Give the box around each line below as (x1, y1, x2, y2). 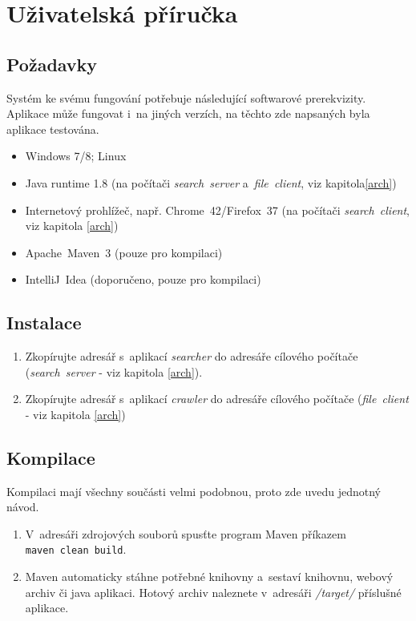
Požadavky (6, 51, 98, 76)
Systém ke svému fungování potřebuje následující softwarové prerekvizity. (6, 89, 366, 106)
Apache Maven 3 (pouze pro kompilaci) (25, 244, 223, 260)
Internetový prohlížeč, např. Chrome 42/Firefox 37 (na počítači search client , (25, 201, 410, 218)
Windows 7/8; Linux (25, 147, 127, 164)
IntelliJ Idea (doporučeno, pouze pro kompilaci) (25, 271, 261, 288)
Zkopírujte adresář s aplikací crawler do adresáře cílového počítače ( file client (25, 390, 409, 407)
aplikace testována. (6, 120, 99, 137)
